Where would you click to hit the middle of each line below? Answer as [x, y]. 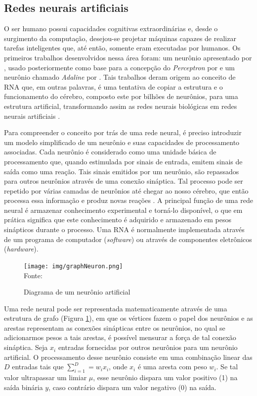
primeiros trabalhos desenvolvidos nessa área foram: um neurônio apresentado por [128, 57]
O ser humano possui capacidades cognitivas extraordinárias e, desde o [111, 28]
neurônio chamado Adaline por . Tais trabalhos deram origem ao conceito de [120, 77]
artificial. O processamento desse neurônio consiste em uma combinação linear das [128, 357]
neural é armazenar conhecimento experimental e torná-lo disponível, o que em [123, 210]
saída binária [23, 387]
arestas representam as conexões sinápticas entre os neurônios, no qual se [115, 327]
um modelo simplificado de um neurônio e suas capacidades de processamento [122, 142]
